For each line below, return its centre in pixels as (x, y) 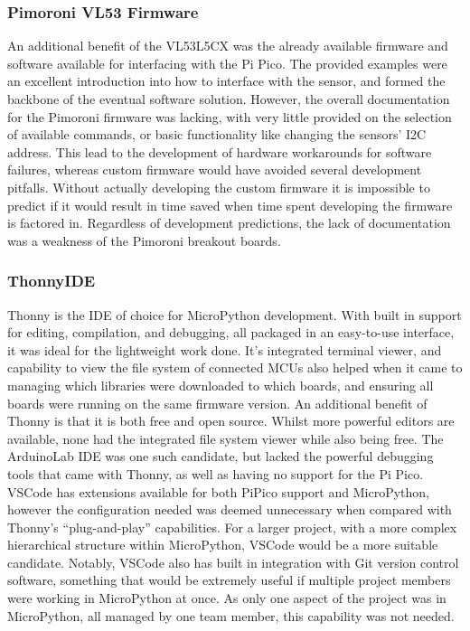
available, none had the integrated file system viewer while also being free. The (226, 438)
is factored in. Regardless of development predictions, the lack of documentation (229, 223)
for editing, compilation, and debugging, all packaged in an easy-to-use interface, (231, 332)
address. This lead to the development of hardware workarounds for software (220, 151)
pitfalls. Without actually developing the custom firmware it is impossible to (219, 187)
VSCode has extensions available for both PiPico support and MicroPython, (218, 491)
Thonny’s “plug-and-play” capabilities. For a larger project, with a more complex (232, 527)
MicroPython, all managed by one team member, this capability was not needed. (231, 615)
